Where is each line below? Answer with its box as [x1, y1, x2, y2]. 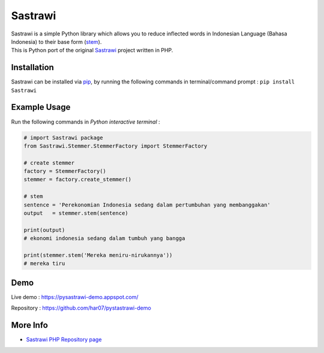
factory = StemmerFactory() [23, 168, 106, 175]
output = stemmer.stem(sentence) [23, 210, 128, 217]
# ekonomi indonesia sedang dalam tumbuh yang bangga [23, 235, 185, 242]
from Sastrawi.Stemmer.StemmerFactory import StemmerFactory [23, 142, 208, 149]
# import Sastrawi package [23, 134, 103, 141]
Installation [11, 62, 54, 73]
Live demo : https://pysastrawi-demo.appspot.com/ [11, 293, 139, 300]
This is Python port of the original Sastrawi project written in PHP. [11, 47, 173, 54]
